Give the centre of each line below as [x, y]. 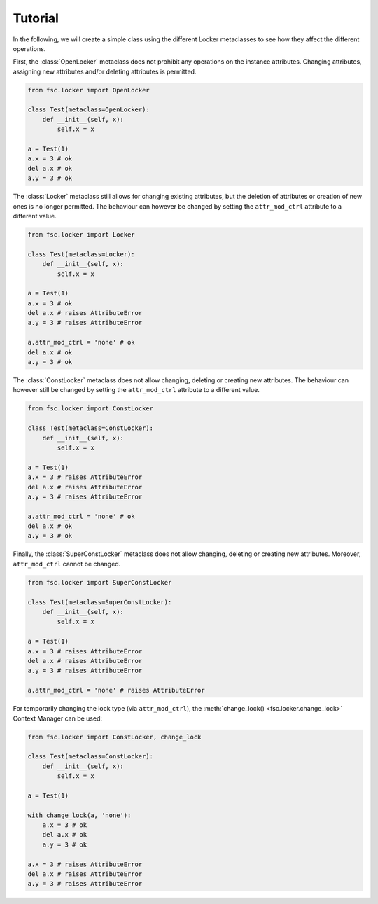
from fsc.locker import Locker [82, 234]
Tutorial [36, 18]
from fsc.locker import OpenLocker [89, 90]
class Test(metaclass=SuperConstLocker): [100, 602]
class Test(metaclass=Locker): [82, 254]
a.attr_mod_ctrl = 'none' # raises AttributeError [117, 690]
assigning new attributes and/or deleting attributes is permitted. [105, 71]
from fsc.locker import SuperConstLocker [100, 582]
